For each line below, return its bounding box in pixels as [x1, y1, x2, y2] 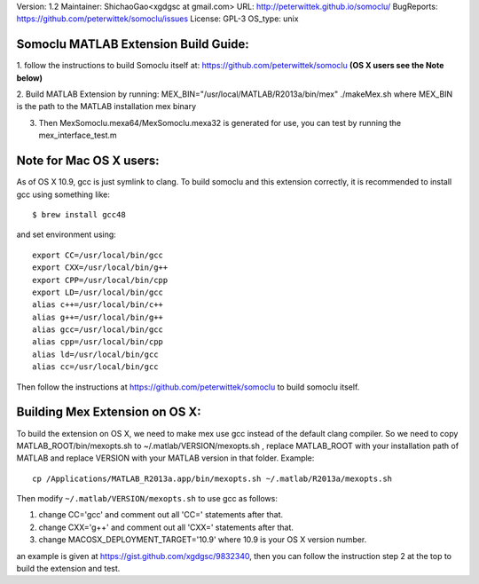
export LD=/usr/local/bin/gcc [32, 287, 164, 297]
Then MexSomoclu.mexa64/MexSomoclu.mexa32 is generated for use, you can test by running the [38, 117, 402, 128]
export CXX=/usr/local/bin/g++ [32, 263, 169, 272]
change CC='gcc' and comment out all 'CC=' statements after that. [38, 509, 284, 520]
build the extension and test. [16, 564, 121, 574]
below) [16, 72, 43, 83]
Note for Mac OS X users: [16, 154, 160, 169]
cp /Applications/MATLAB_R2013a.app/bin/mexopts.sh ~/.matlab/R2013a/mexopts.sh [32, 473, 393, 484]
